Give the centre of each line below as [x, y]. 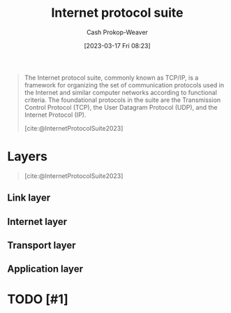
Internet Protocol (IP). [55, 115]
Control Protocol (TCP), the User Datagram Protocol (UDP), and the [121, 107]
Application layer [45, 269]
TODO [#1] [38, 299]
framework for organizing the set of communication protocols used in [124, 85]
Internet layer [37, 221]
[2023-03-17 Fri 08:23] [117, 45]
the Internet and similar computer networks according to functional [121, 92]
